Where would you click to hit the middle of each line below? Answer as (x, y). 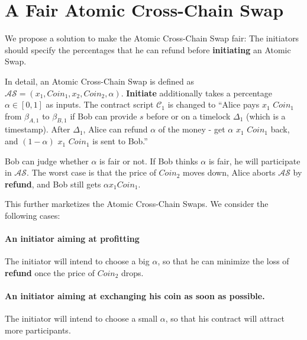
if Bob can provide (104, 116)
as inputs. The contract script (100, 104)
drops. (133, 273)
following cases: (33, 216)
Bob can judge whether (47, 161)
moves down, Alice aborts (229, 172)
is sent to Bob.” (120, 141)
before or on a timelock (188, 116)
